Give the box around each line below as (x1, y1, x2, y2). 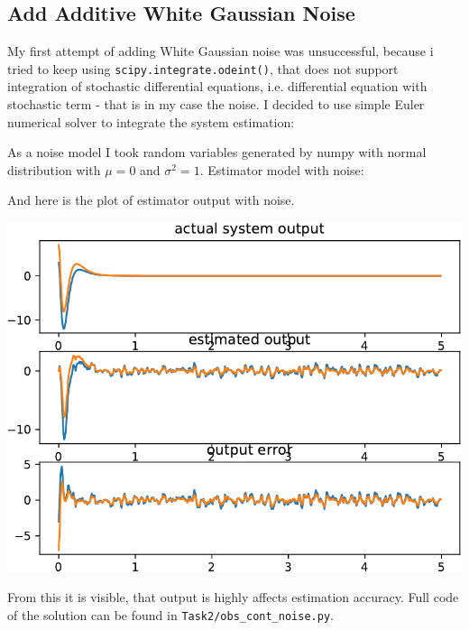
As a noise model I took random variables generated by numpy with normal (7, 143, 427, 162)
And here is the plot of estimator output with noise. (7, 190, 295, 209)
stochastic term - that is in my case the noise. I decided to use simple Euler (7, 95, 425, 114)
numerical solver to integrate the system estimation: (7, 112, 295, 131)
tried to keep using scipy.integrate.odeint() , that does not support (7, 59, 399, 78)
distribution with (7, 160, 101, 179)
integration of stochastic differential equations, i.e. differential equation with (7, 77, 428, 96)
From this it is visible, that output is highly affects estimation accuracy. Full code (7, 588, 459, 607)
